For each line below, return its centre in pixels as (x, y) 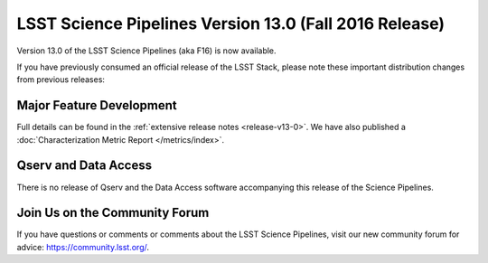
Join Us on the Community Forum (113, 213)
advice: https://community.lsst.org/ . (83, 247)
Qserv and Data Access (84, 166)
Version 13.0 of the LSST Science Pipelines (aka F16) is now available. (146, 51)
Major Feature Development (97, 105)
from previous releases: (61, 80)
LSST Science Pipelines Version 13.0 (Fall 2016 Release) (231, 23)
